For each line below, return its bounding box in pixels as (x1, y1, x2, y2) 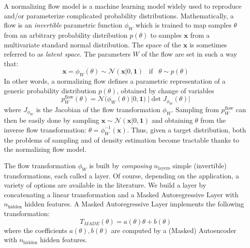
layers (158, 166, 170, 171)
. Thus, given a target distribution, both (127, 124, 246, 134)
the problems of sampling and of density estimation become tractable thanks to (4, 134, 239, 145)
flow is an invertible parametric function (4, 20, 122, 30)
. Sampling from (171, 104, 219, 114)
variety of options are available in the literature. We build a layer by (4, 180, 206, 190)
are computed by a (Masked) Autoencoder (111, 225, 236, 235)
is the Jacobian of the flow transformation (36, 104, 161, 114)
